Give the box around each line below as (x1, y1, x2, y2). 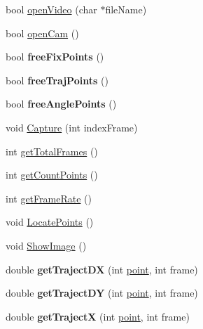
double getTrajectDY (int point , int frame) (6, 285, 198, 300)
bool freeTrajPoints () (6, 72, 108, 87)
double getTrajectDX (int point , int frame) (6, 262, 198, 276)
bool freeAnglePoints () (6, 96, 117, 111)
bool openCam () (6, 25, 79, 40)
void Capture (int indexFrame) (6, 120, 138, 134)
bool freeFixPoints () (6, 49, 104, 64)
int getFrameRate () (6, 191, 92, 205)
